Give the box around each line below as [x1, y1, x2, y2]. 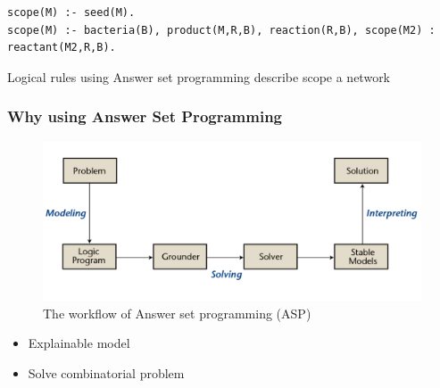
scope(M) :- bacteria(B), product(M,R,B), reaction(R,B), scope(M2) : [7, 23, 436, 37]
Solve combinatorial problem [28, 363, 185, 382]
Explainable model [28, 334, 130, 352]
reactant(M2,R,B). [7, 41, 116, 54]
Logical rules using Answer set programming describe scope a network [7, 67, 391, 86]
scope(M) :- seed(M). [7, 6, 136, 19]
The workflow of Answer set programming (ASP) [43, 303, 311, 322]
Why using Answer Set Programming [7, 105, 283, 128]
